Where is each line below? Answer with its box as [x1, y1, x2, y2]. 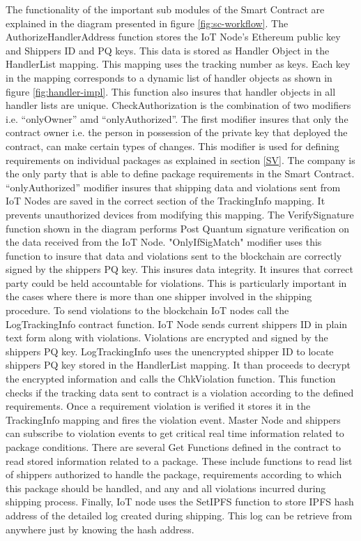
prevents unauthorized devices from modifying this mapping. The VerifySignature [6, 207, 354, 221]
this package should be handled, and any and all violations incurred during [6, 480, 326, 495]
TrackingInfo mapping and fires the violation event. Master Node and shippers [6, 412, 341, 427]
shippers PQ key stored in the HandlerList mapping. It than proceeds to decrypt [6, 357, 351, 372]
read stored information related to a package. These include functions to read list [6, 453, 353, 468]
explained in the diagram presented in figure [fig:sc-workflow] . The [6, 15, 289, 30]
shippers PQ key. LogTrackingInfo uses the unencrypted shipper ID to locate [6, 343, 334, 358]
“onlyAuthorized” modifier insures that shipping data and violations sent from [6, 179, 341, 194]
